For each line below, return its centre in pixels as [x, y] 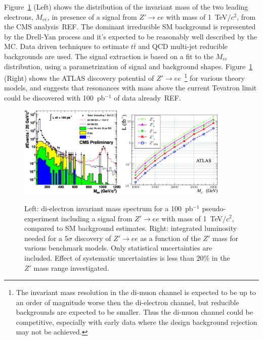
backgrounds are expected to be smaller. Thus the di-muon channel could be [134, 312]
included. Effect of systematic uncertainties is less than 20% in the [127, 257]
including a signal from [97, 218]
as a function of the [170, 238]
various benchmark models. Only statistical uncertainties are [118, 248]
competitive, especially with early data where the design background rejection [137, 322]
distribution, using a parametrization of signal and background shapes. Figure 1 [128, 66]
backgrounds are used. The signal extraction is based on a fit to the [109, 56]
